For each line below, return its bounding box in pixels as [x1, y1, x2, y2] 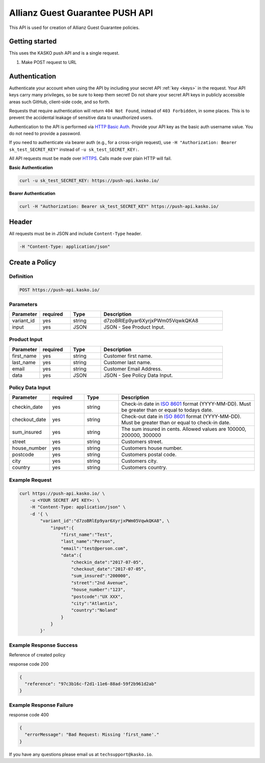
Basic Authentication [9, 165, 53, 170]
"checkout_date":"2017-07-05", [71, 566, 147, 572]
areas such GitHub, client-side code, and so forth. [9, 99, 110, 105]
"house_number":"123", [71, 587, 126, 593]
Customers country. [121, 464, 167, 471]
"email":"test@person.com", [60, 545, 129, 551]
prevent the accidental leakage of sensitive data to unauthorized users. [9, 114, 153, 120]
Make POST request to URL [21, 59, 77, 65]
